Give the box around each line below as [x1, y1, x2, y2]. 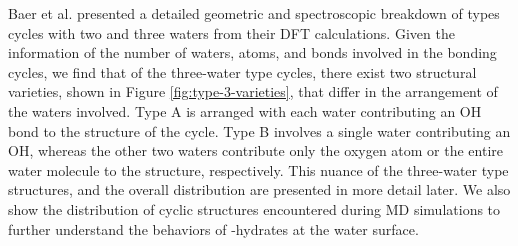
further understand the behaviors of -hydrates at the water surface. [8, 218, 419, 239]
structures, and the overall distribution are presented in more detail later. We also [8, 179, 511, 200]
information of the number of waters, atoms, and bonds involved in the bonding [8, 42, 497, 63]
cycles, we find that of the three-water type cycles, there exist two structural [8, 61, 477, 82]
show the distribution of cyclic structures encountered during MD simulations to [8, 198, 501, 219]
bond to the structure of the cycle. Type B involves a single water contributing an [8, 120, 511, 141]
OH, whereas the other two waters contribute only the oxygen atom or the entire [8, 140, 504, 161]
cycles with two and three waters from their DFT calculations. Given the [8, 22, 455, 43]
